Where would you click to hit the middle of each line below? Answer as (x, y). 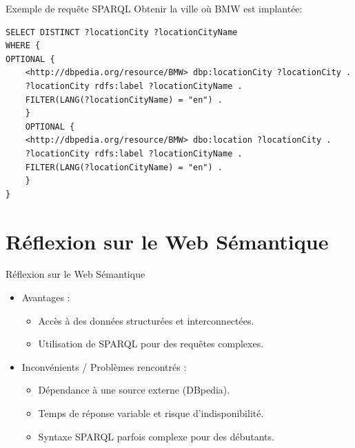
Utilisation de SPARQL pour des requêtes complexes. (151, 344)
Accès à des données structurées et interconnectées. (146, 320)
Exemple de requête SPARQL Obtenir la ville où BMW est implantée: (154, 8)
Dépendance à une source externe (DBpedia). (134, 390)
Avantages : (46, 297)
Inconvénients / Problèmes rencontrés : (104, 366)
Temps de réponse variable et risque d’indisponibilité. (151, 413)
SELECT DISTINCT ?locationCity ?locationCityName (122, 32)
